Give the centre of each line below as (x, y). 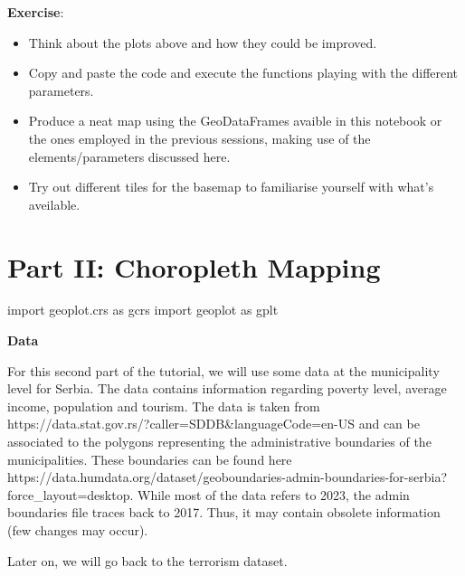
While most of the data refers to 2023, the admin (274, 494)
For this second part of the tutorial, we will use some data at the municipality (223, 370)
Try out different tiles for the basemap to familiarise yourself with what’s (231, 187)
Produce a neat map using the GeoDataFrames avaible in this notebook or (235, 121)
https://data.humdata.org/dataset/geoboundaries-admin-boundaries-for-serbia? (227, 477)
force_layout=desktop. (71, 494)
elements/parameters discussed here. (129, 156)
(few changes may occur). (78, 530)
